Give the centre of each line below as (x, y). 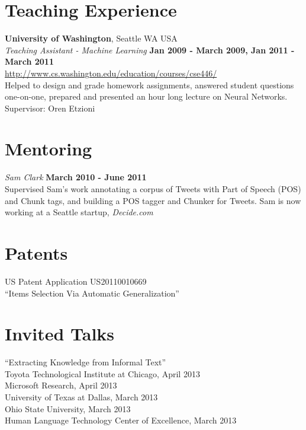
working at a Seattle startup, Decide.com (79, 212)
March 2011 (29, 61)
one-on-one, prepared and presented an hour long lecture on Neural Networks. (146, 96)
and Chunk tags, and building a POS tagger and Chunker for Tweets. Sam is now (153, 200)
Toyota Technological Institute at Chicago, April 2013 (102, 373)
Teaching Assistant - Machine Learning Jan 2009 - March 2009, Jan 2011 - (150, 50)
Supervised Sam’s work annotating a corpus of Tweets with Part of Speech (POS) (153, 189)
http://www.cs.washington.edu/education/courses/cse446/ (111, 73)
